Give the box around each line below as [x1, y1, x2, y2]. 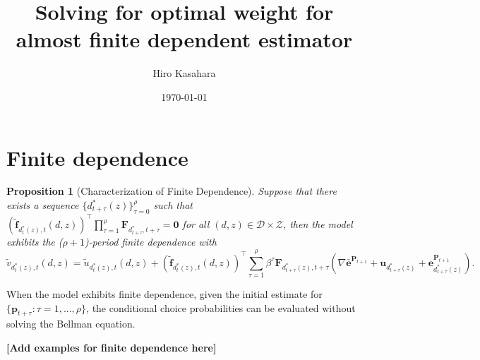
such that [153, 198, 193, 212]
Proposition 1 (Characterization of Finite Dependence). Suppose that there [6, 184, 337, 198]
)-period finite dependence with [84, 234, 217, 249]
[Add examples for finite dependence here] [6, 340, 217, 355]
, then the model [282, 217, 353, 232]
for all [182, 217, 210, 232]
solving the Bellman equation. [6, 316, 136, 331]
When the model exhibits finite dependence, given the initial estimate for [6, 287, 323, 301]
